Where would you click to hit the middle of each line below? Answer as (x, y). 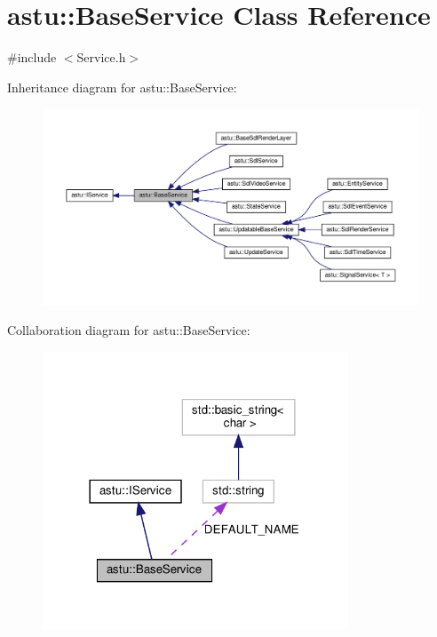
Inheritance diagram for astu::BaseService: (122, 87)
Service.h (101, 57)
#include (32, 57)
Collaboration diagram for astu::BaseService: (129, 330)
